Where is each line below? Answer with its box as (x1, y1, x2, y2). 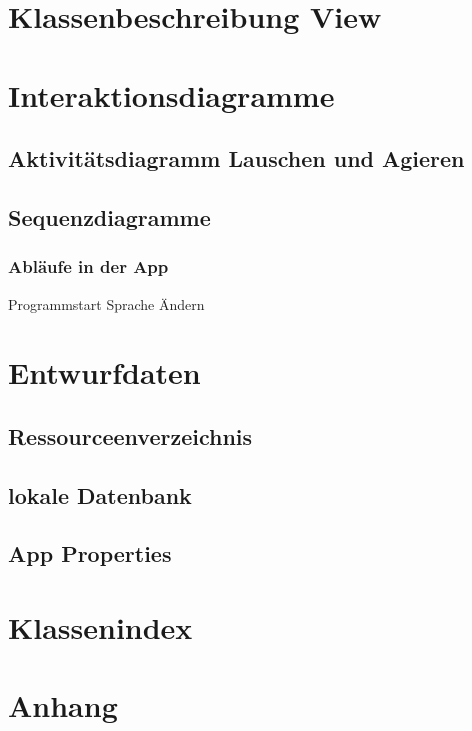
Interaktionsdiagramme (8, 74, 335, 115)
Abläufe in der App (8, 254, 169, 279)
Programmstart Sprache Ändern (8, 293, 205, 314)
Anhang (8, 685, 118, 726)
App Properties (8, 538, 172, 569)
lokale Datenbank (8, 479, 192, 510)
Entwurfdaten (8, 352, 201, 393)
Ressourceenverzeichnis (8, 420, 253, 451)
